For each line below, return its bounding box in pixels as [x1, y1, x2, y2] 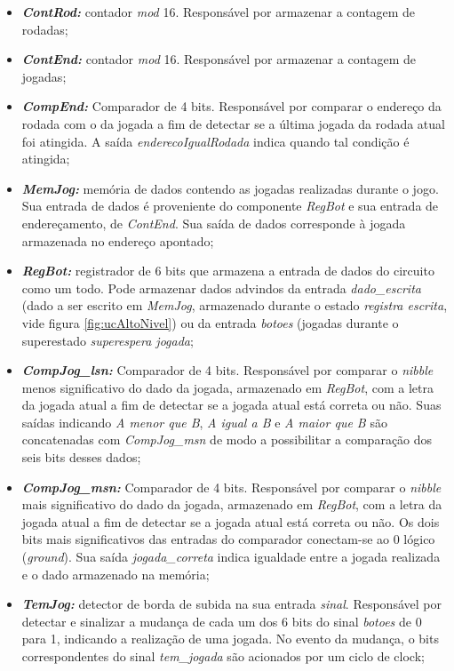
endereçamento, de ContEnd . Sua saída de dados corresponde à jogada [21, 213, 406, 232]
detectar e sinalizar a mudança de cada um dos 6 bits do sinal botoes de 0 [21, 611, 422, 630]
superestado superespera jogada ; [21, 331, 194, 349]
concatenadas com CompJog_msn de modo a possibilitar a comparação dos [21, 430, 433, 449]
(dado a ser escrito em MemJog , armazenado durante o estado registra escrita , [21, 296, 448, 315]
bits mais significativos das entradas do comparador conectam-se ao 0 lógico [21, 530, 435, 548]
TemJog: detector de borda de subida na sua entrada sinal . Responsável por [21, 595, 442, 613]
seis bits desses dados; [21, 448, 141, 467]
